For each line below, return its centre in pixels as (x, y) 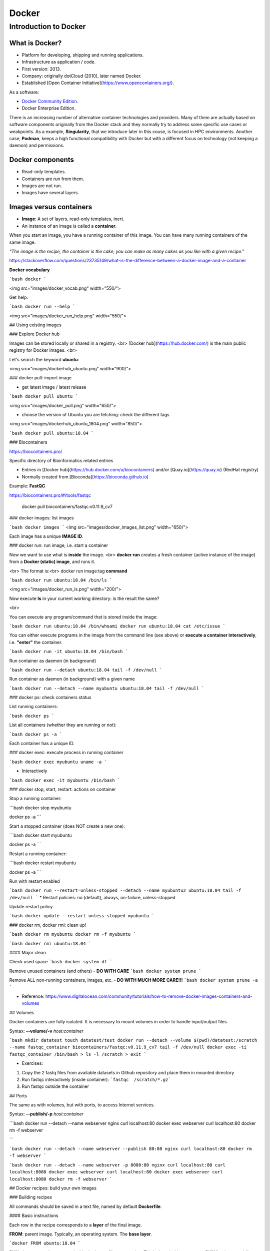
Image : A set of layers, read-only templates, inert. (73, 219)
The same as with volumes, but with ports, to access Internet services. (82, 1105)
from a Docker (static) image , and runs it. (52, 562)
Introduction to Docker (47, 27)
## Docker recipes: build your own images (53, 1188)
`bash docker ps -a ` (36, 734)
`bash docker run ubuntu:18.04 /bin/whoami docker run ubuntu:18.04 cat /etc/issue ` (117, 626)
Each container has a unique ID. (42, 744)
